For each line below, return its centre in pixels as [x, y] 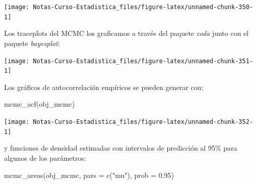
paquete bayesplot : [32, 43]
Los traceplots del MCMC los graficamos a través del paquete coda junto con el [126, 33]
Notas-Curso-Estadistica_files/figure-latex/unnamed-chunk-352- [143, 122]
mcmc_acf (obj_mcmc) [40, 104]
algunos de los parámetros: [45, 157]
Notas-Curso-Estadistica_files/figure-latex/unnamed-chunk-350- [143, 7]
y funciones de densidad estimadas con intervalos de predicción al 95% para [121, 148]
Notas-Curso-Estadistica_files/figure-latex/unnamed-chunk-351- [143, 61]
